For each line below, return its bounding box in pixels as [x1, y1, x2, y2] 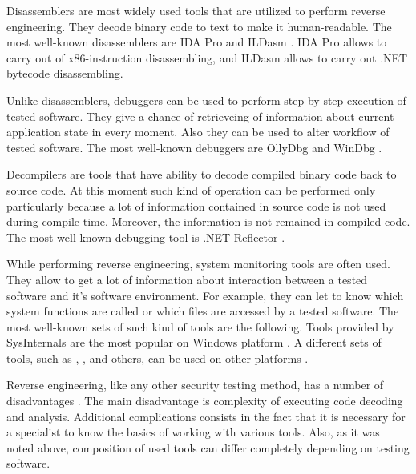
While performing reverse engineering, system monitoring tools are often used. [6, 255, 390, 272]
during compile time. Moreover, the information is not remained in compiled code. [6, 213, 410, 230]
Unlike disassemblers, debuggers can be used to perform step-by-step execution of [6, 91, 406, 108]
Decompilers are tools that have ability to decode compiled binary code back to [6, 166, 397, 183]
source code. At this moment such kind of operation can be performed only [6, 181, 376, 198]
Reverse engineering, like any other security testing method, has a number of [6, 376, 384, 393]
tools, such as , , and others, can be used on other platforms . [6, 349, 309, 366]
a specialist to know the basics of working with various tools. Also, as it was [6, 424, 380, 440]
